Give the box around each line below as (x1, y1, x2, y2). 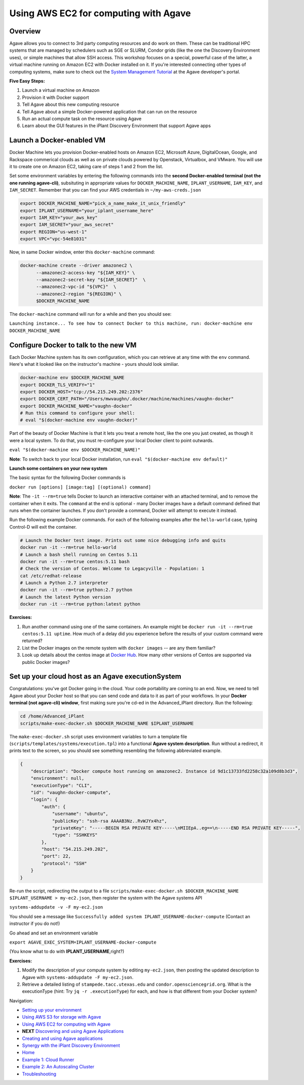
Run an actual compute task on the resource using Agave (22, 116, 142, 122)
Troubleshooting (22, 1071, 57, 1077)
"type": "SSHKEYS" (52, 832, 98, 838)
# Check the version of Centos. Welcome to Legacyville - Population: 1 (20, 566, 205, 572)
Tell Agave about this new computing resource (22, 101, 119, 107)
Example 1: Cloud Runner (22, 1057, 74, 1063)
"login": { (30, 797, 58, 803)
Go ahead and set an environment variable (9, 930, 98, 936)
